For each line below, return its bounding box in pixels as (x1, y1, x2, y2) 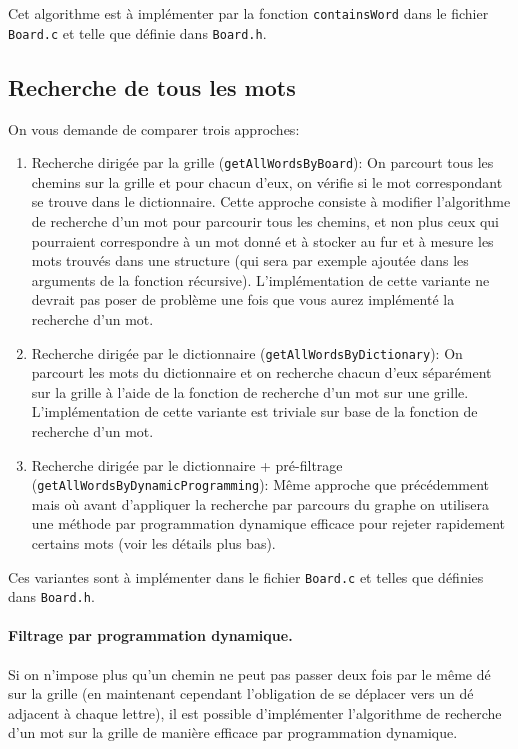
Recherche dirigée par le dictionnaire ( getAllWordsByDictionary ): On (31, 342, 463, 363)
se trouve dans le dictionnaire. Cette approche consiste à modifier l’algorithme (31, 191, 511, 212)
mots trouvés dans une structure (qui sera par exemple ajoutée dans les (31, 250, 469, 271)
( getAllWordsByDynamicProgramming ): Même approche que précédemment (31, 474, 490, 495)
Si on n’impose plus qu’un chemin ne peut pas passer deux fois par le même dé (8, 663, 491, 684)
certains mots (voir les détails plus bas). (31, 532, 276, 553)
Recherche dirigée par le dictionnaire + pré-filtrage (31, 454, 343, 475)
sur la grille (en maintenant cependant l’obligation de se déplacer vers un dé (8, 683, 474, 704)
